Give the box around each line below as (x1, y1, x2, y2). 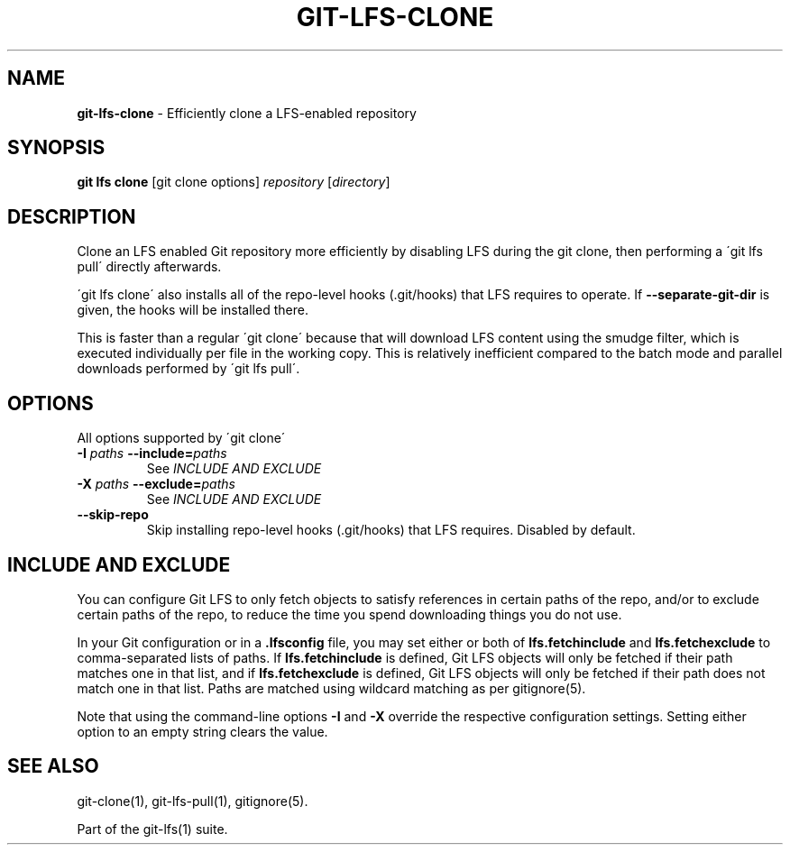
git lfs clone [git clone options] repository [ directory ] (77, 174, 390, 190)
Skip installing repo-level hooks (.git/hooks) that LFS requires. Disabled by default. (146, 522, 636, 538)
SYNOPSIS (7, 136, 106, 160)
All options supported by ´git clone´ (77, 430, 286, 446)
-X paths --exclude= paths (77, 476, 235, 492)
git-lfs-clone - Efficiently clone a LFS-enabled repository (77, 105, 417, 121)
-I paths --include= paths (77, 445, 227, 462)
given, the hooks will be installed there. (77, 302, 308, 318)
